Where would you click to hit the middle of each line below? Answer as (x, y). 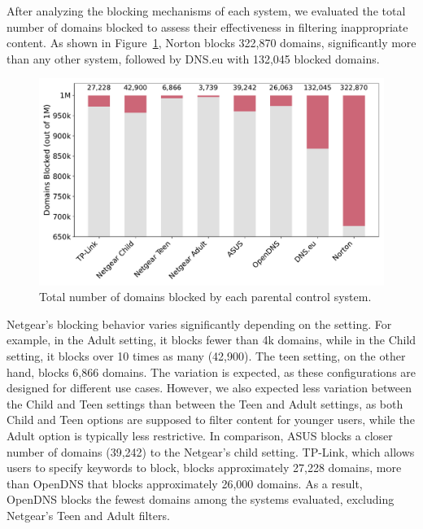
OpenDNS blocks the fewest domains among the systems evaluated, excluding (201, 499)
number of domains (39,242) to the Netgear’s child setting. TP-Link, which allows (211, 451)
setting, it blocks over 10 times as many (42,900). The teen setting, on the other (206, 355)
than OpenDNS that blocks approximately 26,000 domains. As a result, (185, 483)
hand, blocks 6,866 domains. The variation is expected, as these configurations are (211, 372)
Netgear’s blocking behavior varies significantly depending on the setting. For (199, 324)
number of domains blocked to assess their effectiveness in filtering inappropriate (207, 26)
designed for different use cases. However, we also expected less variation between (209, 388)
